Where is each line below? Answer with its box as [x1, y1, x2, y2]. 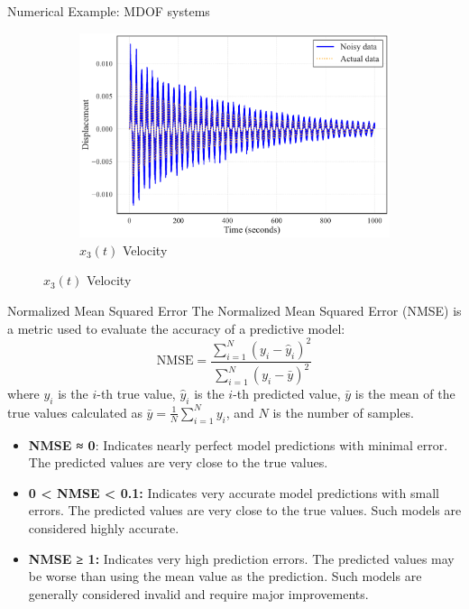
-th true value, [97, 384, 176, 403]
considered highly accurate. [28, 519, 179, 538]
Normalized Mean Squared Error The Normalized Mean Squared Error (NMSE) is [7, 301, 462, 320]
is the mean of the [354, 384, 455, 403]
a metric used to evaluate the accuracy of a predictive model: [7, 318, 345, 337]
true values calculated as [7, 402, 143, 421]
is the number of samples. [272, 402, 415, 421]
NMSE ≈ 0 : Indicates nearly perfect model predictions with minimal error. [28, 435, 448, 454]
